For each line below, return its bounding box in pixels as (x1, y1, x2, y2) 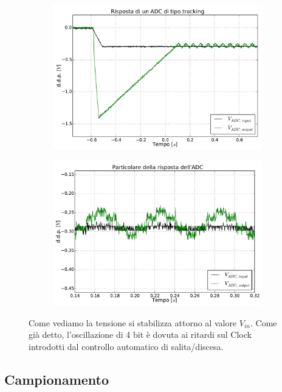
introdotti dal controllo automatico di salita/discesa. (29, 340, 224, 353)
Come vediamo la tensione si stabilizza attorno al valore (29, 316, 237, 329)
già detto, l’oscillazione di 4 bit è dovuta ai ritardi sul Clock (29, 328, 252, 341)
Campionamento (4, 370, 109, 389)
